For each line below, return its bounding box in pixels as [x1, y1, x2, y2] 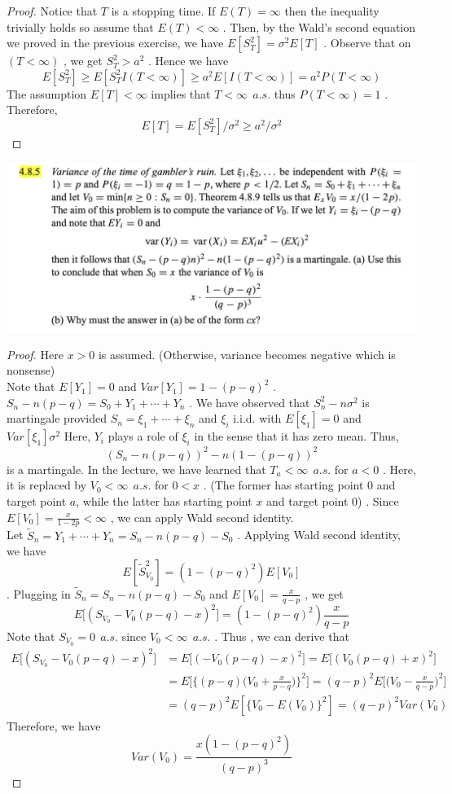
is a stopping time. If [111, 2, 216, 19]
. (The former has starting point [203, 476, 364, 494]
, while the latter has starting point [76, 492, 252, 509]
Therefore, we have [7, 717, 101, 734]
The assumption [7, 85, 87, 102]
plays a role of [108, 428, 178, 445]
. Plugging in [7, 585, 71, 602]
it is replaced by [7, 476, 87, 494]
